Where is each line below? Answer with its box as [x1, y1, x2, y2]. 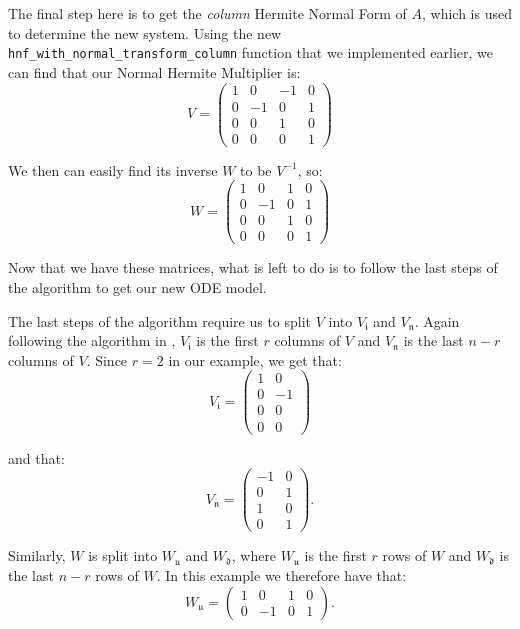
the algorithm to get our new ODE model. [8, 277, 267, 297]
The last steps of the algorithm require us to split [8, 310, 312, 331]
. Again [414, 310, 460, 331]
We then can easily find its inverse [8, 159, 218, 180]
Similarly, [8, 545, 66, 566]
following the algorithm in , [8, 330, 176, 351]
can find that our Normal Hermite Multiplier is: [8, 61, 301, 82]
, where [231, 545, 277, 566]
